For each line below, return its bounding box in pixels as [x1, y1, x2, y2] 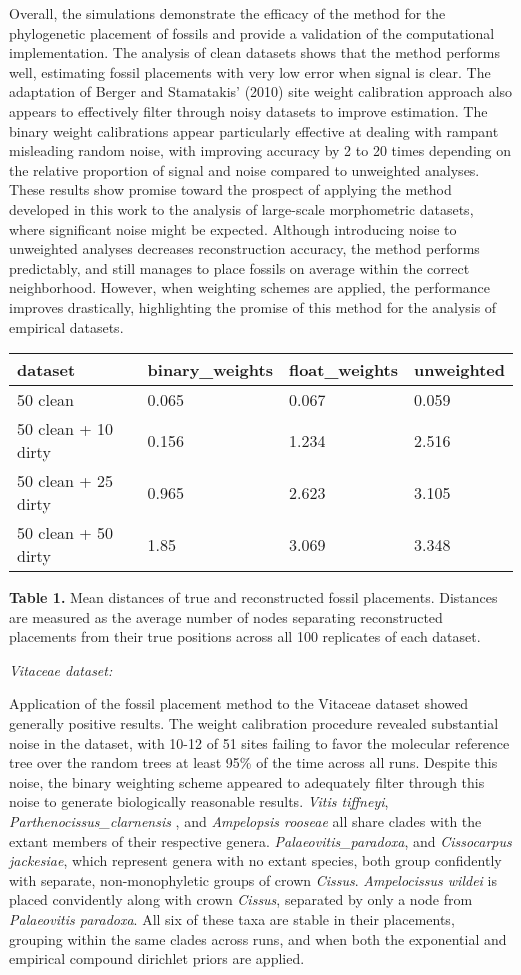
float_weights [288, 358, 399, 382]
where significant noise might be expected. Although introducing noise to [9, 218, 457, 239]
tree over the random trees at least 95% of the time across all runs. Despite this [9, 752, 498, 773]
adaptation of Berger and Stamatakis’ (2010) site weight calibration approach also [9, 81, 513, 102]
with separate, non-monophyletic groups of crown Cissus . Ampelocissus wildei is [9, 869, 497, 890]
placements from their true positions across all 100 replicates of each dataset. [9, 626, 481, 647]
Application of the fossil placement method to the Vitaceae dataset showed [9, 693, 469, 714]
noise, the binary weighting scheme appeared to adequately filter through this [9, 771, 485, 792]
